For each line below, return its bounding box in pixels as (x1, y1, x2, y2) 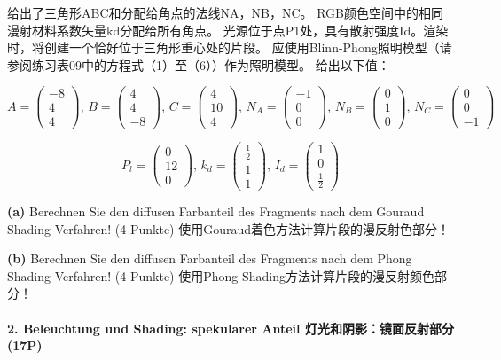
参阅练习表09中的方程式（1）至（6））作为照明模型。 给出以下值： (7, 55, 390, 74)
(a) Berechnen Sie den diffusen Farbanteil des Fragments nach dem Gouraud (7, 202, 425, 221)
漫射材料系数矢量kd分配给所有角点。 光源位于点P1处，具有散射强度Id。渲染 (7, 20, 449, 39)
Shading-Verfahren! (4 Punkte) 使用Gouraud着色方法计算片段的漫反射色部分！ (7, 219, 450, 238)
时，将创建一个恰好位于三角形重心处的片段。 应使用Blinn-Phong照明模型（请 (7, 38, 452, 57)
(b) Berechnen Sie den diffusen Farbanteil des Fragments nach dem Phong (7, 249, 412, 268)
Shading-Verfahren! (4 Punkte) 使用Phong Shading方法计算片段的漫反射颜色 (7, 266, 435, 285)
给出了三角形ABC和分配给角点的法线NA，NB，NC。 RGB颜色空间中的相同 (7, 4, 444, 21)
